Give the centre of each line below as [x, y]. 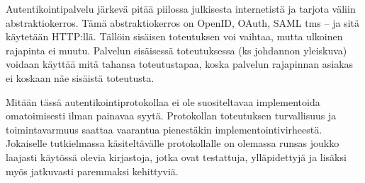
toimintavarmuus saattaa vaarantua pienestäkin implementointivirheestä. [164, 129]
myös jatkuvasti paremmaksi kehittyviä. [92, 171]
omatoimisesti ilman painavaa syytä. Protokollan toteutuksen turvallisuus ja [171, 116]
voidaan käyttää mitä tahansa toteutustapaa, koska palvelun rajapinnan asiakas [180, 64]
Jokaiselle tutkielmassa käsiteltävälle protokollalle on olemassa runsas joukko [173, 143]
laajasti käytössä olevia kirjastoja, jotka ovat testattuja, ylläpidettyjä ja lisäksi [176, 157]
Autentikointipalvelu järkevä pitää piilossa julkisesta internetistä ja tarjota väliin [181, 8]
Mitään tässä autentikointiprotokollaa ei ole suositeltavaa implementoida [163, 101]
